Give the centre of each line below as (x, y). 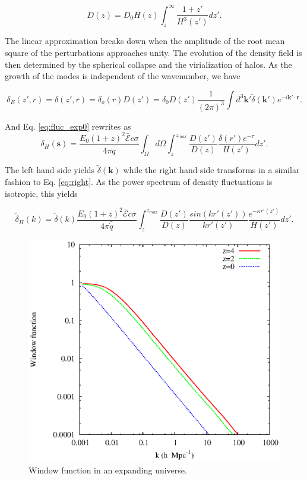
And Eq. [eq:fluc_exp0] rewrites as (68, 126)
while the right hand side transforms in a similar (211, 170)
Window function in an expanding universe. (108, 470)
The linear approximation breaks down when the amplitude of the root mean (145, 41)
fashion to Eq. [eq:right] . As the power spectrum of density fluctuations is (139, 181)
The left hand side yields (50, 170)
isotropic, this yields (41, 193)
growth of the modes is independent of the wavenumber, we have (123, 76)
